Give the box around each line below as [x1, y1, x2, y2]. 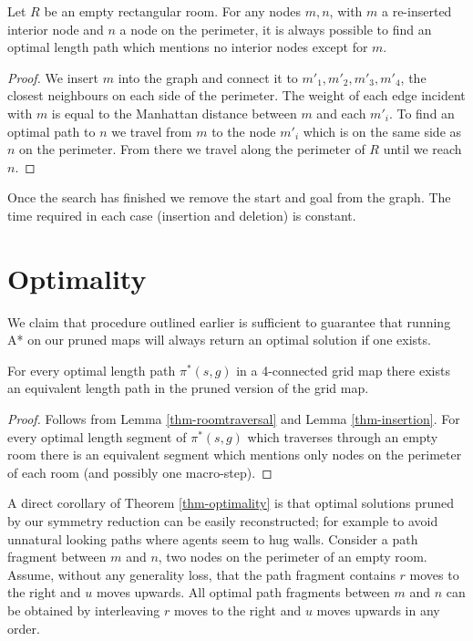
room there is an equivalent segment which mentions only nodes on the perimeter [7, 445, 462, 464]
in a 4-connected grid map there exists [236, 360, 450, 379]
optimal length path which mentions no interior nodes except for [7, 37, 368, 57]
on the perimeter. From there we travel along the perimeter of [19, 140, 365, 159]
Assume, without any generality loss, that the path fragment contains [7, 564, 396, 584]
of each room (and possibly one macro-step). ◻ [7, 462, 272, 481]
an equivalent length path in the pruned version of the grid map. [7, 378, 369, 398]
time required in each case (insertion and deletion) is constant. [7, 205, 356, 224]
